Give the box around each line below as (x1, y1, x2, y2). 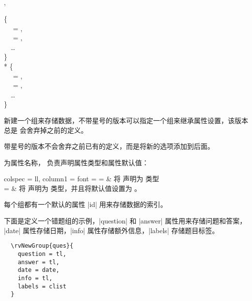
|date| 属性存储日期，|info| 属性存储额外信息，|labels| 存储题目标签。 (4, 225, 219, 235)
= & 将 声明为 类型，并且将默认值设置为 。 (4, 183, 142, 193)
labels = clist (17, 283, 66, 290)
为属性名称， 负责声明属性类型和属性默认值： (4, 157, 149, 167)
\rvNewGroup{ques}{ (11, 242, 74, 250)
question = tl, (17, 250, 66, 257)
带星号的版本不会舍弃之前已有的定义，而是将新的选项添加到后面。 (4, 141, 214, 151)
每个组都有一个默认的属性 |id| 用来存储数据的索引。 (4, 199, 167, 209)
